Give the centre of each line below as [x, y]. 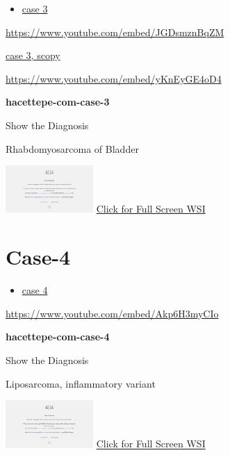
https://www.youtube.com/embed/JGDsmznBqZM [115, 32]
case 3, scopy [33, 55]
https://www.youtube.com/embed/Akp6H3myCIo [112, 313]
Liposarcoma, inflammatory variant [81, 383]
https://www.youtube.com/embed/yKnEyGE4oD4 [114, 78]
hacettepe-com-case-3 [58, 102]
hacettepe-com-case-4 [58, 337]
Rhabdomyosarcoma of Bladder [72, 148]
